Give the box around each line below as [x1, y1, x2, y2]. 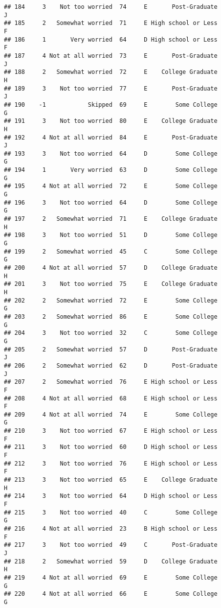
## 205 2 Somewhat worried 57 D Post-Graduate [4, 346, 218, 353]
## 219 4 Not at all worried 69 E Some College [4, 574, 218, 581]
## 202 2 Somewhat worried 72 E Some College [4, 297, 218, 304]
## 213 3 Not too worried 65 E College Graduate [4, 476, 218, 484]
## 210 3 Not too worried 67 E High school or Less [4, 427, 218, 435]
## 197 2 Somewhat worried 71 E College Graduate [4, 215, 218, 223]
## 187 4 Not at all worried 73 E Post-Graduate [4, 52, 218, 59]
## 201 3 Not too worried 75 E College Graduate [4, 281, 218, 288]
